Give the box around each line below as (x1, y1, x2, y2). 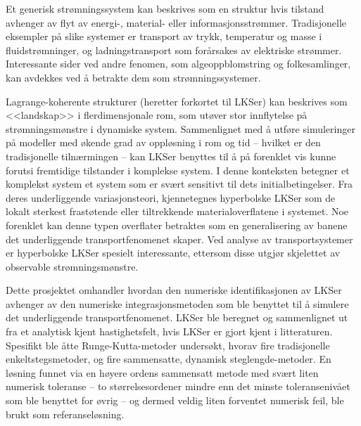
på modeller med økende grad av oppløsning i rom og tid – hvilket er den (6, 135, 321, 150)
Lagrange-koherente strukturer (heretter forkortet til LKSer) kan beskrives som (6, 93, 348, 108)
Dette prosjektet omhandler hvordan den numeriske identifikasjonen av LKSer (6, 283, 342, 297)
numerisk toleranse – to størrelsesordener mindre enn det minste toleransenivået (6, 379, 350, 394)
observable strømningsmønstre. (6, 259, 139, 273)
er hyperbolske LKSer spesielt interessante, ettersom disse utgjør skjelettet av (6, 245, 341, 260)
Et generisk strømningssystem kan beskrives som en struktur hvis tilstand (6, 1, 324, 15)
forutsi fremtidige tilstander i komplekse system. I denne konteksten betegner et (6, 162, 350, 177)
